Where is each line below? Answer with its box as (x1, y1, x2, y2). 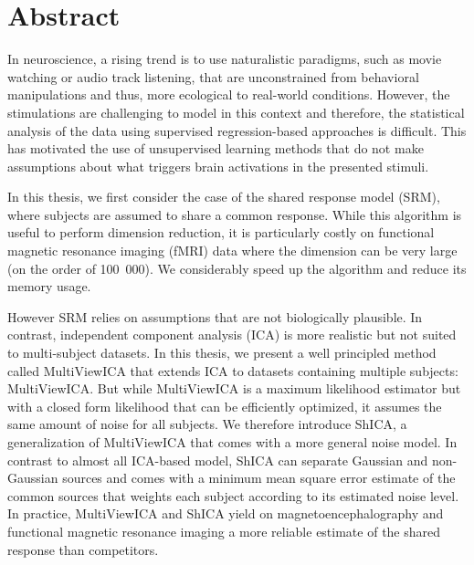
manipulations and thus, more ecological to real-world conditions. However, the (7, 85, 450, 104)
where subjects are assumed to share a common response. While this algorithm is (7, 204, 462, 224)
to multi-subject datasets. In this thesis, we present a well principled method (7, 343, 437, 362)
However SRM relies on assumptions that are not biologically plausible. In (7, 307, 423, 326)
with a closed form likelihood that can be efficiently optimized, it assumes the (7, 396, 442, 415)
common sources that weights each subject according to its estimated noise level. (7, 486, 459, 505)
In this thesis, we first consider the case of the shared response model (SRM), (7, 187, 440, 206)
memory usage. (7, 277, 91, 296)
